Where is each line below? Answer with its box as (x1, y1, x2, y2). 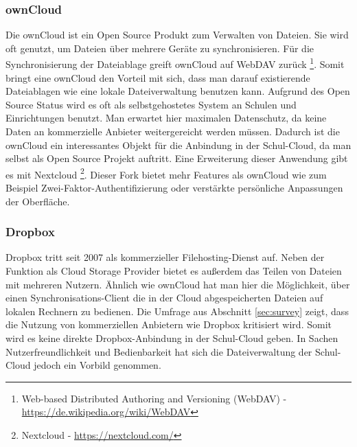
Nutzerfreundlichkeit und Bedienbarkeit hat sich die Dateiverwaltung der (5, 344, 312, 358)
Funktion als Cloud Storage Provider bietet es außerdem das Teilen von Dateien (5, 264, 342, 278)
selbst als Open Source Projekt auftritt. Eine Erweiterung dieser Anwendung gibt (5, 151, 348, 165)
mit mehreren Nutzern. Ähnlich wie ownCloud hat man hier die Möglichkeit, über (5, 277, 350, 291)
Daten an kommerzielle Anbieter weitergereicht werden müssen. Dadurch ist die (5, 124, 340, 139)
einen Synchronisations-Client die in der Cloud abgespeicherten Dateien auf (5, 290, 323, 305)
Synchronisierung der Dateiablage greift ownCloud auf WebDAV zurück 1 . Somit (5, 55, 345, 71)
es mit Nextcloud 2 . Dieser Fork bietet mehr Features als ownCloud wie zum (5, 165, 327, 181)
